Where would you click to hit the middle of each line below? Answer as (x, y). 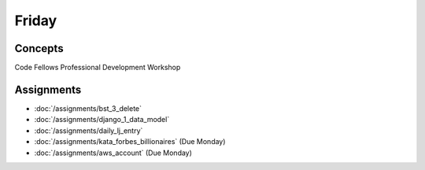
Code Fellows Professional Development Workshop (98, 68)
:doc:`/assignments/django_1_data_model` (102, 120)
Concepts (39, 48)
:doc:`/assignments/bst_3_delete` (88, 108)
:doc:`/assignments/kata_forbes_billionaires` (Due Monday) (130, 142)
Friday (36, 20)
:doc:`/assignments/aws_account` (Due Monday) (113, 153)
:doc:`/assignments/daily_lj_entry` (89, 131)
